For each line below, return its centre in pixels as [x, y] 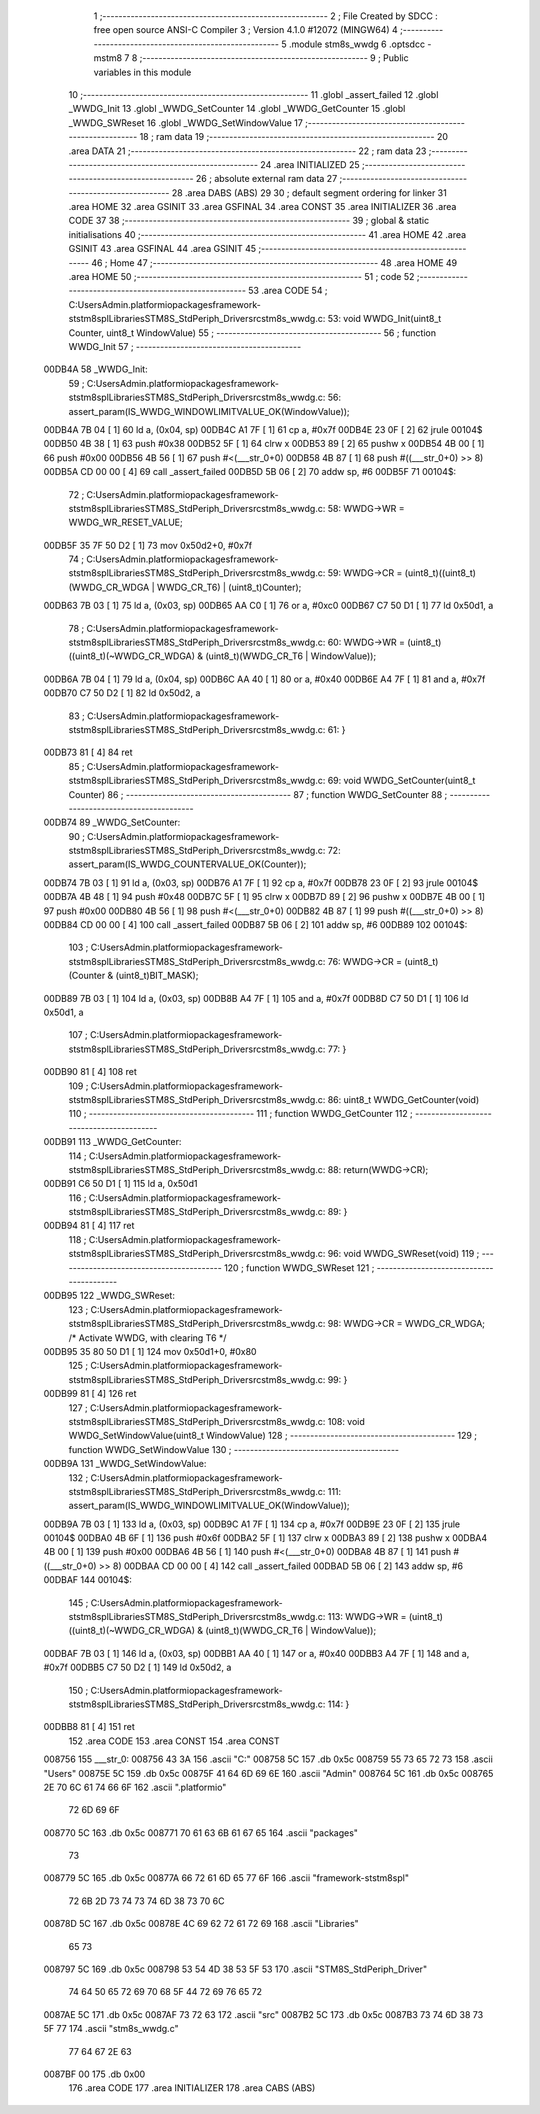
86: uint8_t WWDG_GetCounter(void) [403, 1099]
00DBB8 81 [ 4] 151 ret [89, 1727]
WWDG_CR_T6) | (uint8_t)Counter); [229, 587]
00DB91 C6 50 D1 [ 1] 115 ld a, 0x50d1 [120, 1184]
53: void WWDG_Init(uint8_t [384, 319]
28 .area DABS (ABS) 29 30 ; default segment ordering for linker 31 [309, 192]
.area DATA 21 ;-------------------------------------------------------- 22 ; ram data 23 [247, 151]
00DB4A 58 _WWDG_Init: [96, 369]
